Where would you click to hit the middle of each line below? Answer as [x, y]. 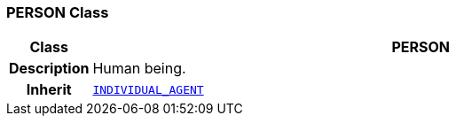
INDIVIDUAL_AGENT [148, 89]
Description [49, 69]
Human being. [139, 69]
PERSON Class [58, 12]
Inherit [49, 90]
